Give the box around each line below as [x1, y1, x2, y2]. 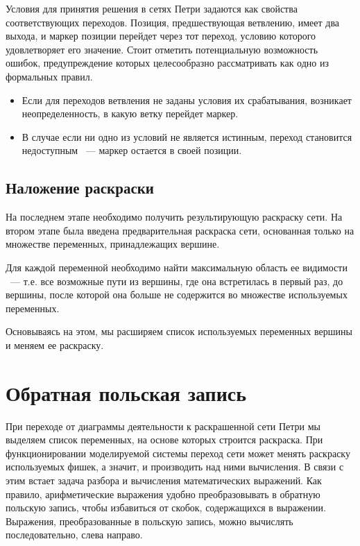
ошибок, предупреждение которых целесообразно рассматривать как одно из [6, 56, 329, 70]
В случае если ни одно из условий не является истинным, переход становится [22, 129, 352, 144]
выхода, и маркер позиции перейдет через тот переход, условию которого [6, 28, 316, 43]
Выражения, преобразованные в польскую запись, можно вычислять [6, 513, 293, 528]
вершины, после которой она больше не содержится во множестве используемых [6, 287, 348, 302]
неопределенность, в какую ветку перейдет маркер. [22, 106, 239, 121]
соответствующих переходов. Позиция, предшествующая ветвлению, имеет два [6, 15, 340, 29]
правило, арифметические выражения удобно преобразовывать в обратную [6, 486, 320, 501]
